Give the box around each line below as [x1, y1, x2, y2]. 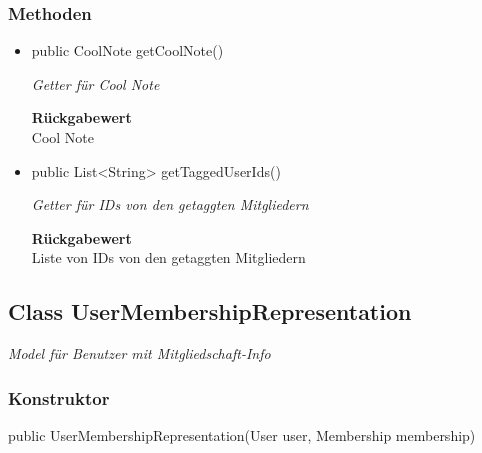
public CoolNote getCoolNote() [31, 40, 224, 61]
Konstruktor [8, 385, 110, 410]
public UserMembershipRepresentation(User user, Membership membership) [8, 424, 476, 445]
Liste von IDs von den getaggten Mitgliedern [31, 247, 306, 268]
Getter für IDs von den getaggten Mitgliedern [31, 194, 309, 215]
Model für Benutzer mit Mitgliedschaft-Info [8, 343, 271, 364]
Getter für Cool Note [31, 73, 160, 94]
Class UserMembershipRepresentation [8, 296, 412, 327]
